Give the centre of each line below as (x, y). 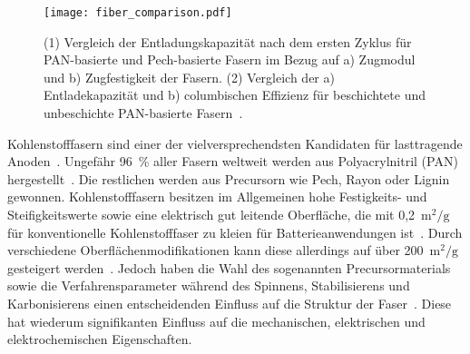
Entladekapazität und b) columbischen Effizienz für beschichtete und (235, 95)
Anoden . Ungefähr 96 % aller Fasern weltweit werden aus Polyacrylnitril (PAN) (233, 161)
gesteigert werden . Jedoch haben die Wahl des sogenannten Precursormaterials (229, 267)
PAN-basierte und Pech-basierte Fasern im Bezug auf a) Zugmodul (230, 59)
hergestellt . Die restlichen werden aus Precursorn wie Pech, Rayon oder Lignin (229, 178)
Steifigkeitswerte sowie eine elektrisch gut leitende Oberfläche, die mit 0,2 (211, 214)
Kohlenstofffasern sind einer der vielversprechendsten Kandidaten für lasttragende (235, 143)
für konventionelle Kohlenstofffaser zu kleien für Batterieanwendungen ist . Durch (235, 232)
